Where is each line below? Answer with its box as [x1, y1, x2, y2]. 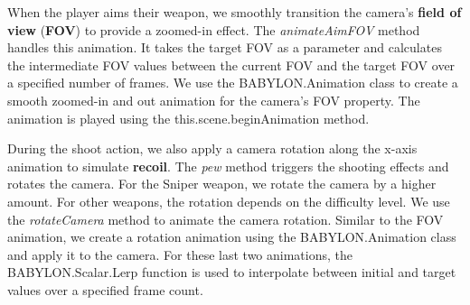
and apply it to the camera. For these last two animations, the [7, 245, 352, 263]
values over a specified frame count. [7, 280, 203, 299]
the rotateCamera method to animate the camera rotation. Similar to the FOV [7, 209, 444, 228]
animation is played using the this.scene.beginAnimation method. [7, 108, 370, 127]
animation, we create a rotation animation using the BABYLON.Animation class [7, 227, 456, 246]
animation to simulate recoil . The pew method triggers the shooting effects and [7, 156, 449, 175]
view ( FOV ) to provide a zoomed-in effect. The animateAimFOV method [7, 20, 420, 39]
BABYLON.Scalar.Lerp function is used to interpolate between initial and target [7, 263, 456, 282]
